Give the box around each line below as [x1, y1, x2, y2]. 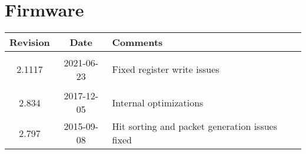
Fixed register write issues [112, 62, 219, 76]
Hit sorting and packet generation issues [112, 119, 278, 133]
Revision [9, 35, 50, 49]
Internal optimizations [112, 95, 204, 109]
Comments [112, 35, 163, 49]
